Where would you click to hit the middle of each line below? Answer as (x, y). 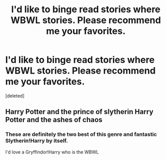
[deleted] (15, 96)
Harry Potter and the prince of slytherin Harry (79, 112)
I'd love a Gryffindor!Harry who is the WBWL (52, 152)
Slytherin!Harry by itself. (37, 141)
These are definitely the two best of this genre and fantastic (81, 134)
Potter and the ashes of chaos (54, 120)
